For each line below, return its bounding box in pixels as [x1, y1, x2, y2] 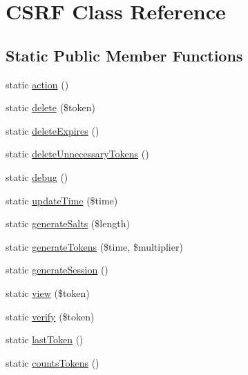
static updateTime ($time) [6, 193, 118, 207]
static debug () [6, 169, 68, 184]
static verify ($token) [6, 309, 95, 323]
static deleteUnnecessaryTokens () [6, 146, 149, 161]
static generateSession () [6, 262, 108, 277]
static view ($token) [6, 285, 90, 300]
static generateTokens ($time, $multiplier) [6, 239, 183, 253]
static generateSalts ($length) [6, 216, 130, 231]
